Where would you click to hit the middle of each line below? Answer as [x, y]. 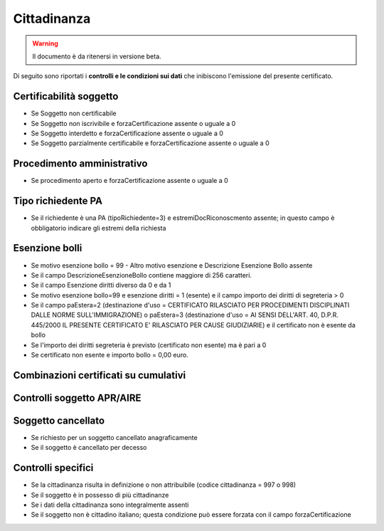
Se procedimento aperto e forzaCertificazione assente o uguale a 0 [130, 181]
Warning [45, 43]
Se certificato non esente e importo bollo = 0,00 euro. [110, 355]
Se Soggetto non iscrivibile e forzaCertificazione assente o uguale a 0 [133, 123]
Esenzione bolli [48, 248]
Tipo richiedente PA [58, 201]
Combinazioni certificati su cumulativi [100, 375]
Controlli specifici [53, 468]
